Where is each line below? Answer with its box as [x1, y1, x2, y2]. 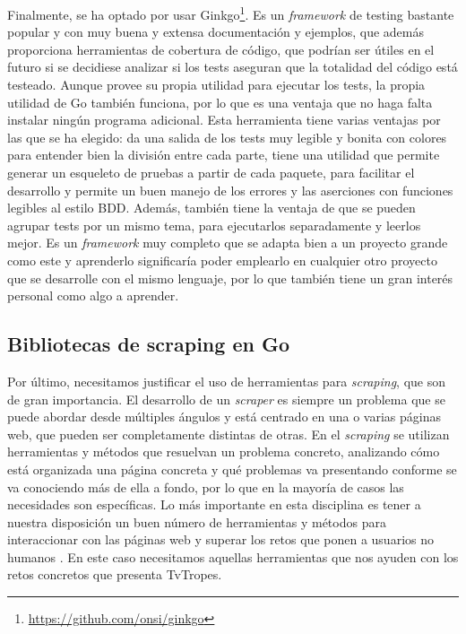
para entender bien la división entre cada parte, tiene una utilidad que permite [7, 145, 440, 164]
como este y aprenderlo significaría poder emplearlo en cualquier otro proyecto [7, 250, 437, 269]
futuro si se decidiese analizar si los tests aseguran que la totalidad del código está [7, 57, 458, 76]
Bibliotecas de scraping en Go [7, 330, 289, 358]
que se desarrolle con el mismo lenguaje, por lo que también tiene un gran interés [7, 268, 453, 287]
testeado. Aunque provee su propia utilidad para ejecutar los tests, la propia [7, 75, 426, 94]
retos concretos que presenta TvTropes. [7, 565, 222, 584]
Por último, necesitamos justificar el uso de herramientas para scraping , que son [7, 371, 446, 390]
